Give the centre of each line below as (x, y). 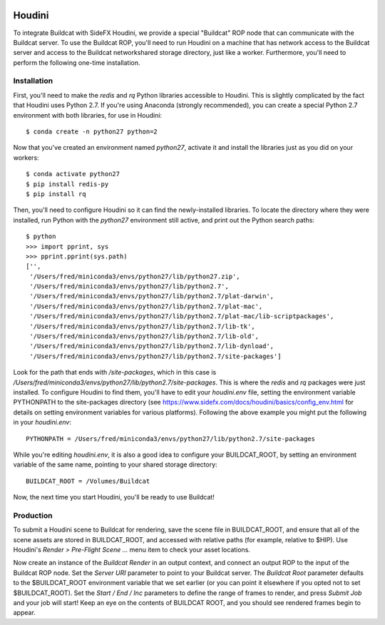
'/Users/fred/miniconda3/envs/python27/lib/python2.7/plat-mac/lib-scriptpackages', (182, 316)
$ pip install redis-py (67, 184)
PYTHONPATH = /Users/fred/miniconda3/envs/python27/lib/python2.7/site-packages (171, 438)
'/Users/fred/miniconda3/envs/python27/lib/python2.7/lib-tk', (143, 326)
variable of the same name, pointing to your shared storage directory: (115, 464)
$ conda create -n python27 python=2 (92, 132)
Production (33, 515)
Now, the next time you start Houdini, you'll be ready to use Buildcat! (114, 497)
